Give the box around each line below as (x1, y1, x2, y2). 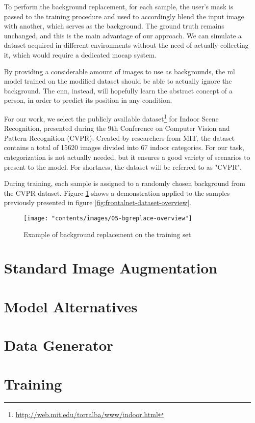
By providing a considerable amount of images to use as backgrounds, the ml (4, 66, 235, 76)
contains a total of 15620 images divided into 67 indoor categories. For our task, (4, 142, 244, 152)
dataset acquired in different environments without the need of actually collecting (4, 40, 249, 50)
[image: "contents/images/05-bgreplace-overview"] (24, 214, 192, 222)
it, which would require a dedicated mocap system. (4, 49, 156, 60)
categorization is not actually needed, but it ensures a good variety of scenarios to (4, 151, 250, 162)
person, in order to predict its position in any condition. (4, 95, 172, 105)
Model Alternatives (4, 296, 138, 316)
